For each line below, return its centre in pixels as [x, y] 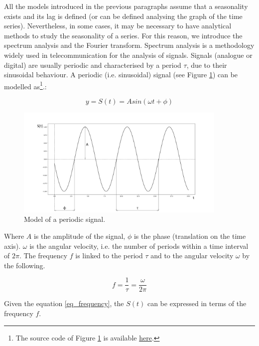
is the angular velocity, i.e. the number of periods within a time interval [139, 246]
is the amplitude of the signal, [79, 236]
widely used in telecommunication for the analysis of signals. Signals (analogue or [128, 55]
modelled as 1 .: [25, 85]
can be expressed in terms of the [197, 303]
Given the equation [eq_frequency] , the [64, 303]
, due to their [207, 65]
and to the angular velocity [192, 256]
